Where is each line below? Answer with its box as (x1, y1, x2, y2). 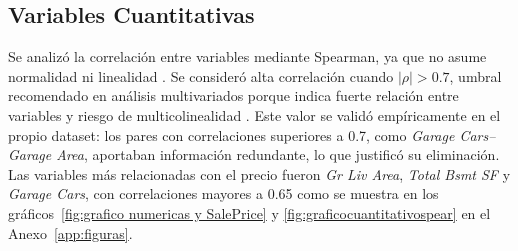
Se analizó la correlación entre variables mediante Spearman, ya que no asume (8, 46, 487, 67)
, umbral (449, 65, 502, 86)
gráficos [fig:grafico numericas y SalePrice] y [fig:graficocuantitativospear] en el (8, 202, 491, 223)
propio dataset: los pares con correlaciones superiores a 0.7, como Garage (8, 124, 455, 145)
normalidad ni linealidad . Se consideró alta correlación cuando (8, 65, 394, 86)
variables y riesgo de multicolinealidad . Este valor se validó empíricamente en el (8, 104, 501, 125)
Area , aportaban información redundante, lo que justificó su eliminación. (56, 144, 500, 165)
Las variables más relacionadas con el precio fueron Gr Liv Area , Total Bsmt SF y (8, 163, 511, 184)
